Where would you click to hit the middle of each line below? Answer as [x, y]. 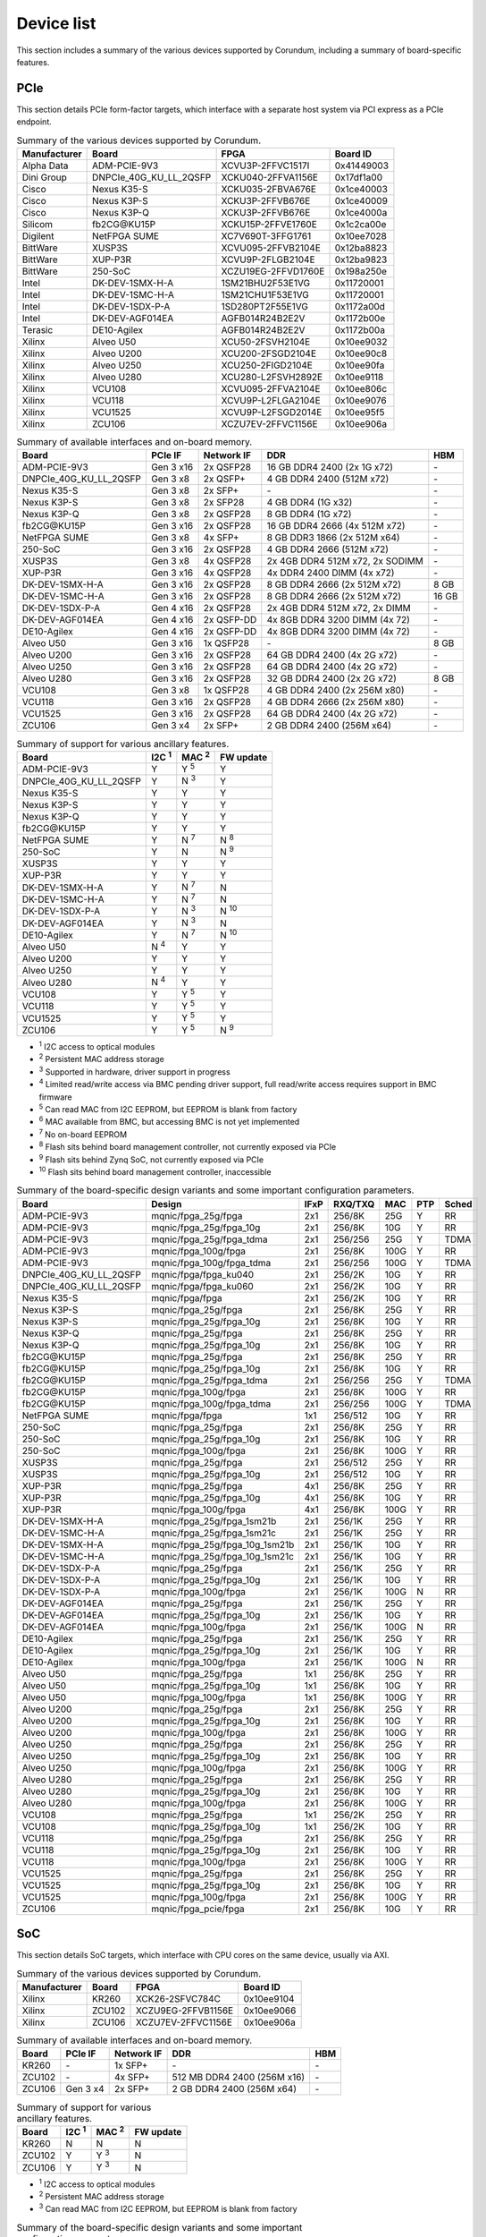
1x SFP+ [131, 2065]
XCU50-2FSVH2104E [266, 342]
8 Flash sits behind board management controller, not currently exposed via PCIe [188, 1146]
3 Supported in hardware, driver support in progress [135, 1071]
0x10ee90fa [360, 365]
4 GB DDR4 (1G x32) [310, 503]
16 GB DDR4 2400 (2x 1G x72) [330, 467]
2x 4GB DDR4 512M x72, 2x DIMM [339, 608]
